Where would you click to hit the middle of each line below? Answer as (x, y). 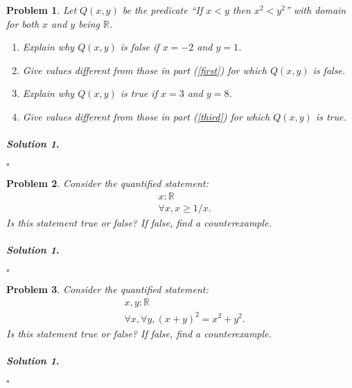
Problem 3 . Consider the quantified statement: (107, 289)
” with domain (316, 10)
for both (23, 23)
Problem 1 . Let (42, 10)
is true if (139, 93)
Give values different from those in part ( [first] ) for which (144, 70)
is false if (140, 47)
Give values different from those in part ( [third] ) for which (146, 116)
